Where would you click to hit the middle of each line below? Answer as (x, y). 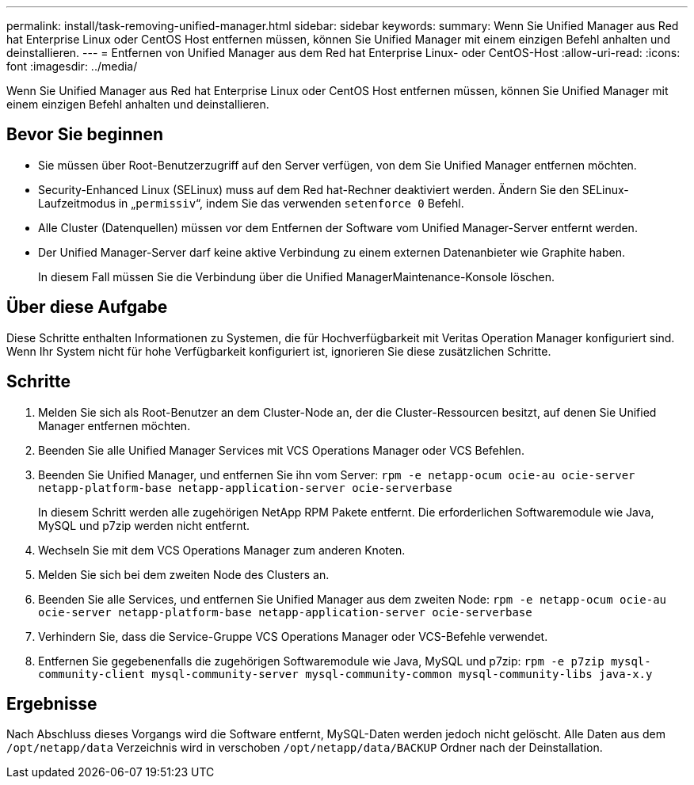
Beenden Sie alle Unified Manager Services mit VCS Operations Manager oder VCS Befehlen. (281, 450)
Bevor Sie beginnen (85, 135)
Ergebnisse (52, 703)
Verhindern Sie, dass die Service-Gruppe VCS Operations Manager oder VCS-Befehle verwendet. (293, 636)
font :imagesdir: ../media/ (72, 66)
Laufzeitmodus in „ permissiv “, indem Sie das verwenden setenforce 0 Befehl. (251, 203)
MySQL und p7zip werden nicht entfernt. (144, 525)
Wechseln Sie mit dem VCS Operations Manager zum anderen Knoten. (222, 550)
